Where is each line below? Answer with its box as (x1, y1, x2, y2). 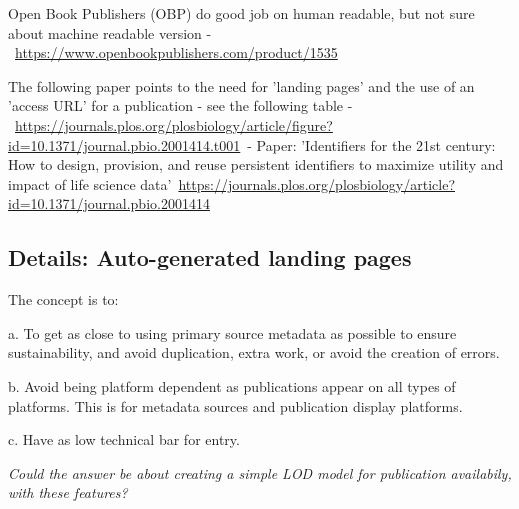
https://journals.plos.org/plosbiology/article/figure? (15, 114, 333, 135)
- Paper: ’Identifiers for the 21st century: (247, 134, 496, 155)
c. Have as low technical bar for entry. (8, 429, 240, 450)
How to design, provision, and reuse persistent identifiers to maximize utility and (8, 154, 504, 175)
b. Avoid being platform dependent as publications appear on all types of (8, 375, 456, 396)
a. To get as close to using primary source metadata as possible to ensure (8, 322, 457, 343)
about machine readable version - (8, 22, 212, 43)
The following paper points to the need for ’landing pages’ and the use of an (8, 75, 475, 96)
